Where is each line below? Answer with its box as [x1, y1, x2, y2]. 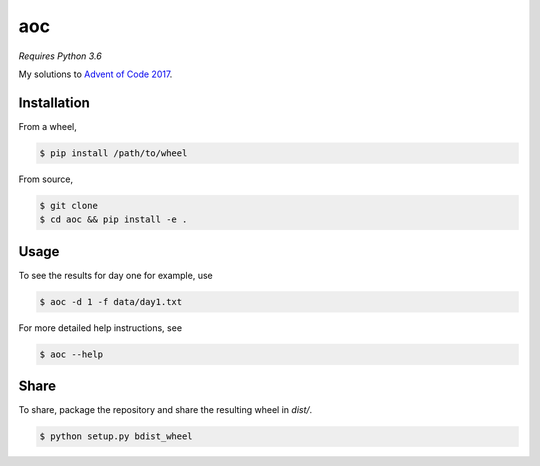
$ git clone [39, 200, 99, 211]
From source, [18, 173, 74, 185]
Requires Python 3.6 [18, 50, 102, 62]
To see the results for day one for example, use [18, 269, 214, 281]
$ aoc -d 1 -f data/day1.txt [39, 296, 183, 307]
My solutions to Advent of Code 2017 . [18, 68, 173, 80]
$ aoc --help [39, 348, 104, 360]
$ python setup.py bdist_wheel [39, 431, 194, 442]
